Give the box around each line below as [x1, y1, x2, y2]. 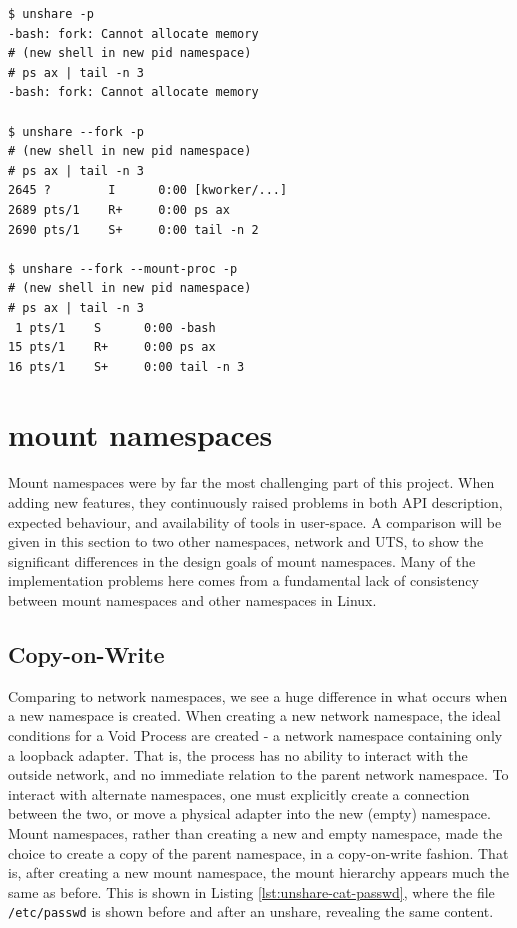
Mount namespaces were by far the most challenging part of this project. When [8, 472, 495, 493]
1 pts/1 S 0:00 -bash [15, 320, 216, 335]
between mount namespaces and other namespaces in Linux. [8, 589, 377, 610]
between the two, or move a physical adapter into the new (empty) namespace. [8, 803, 491, 824]
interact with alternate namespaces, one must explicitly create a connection [8, 783, 470, 804]
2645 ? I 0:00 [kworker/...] [8, 183, 288, 198]
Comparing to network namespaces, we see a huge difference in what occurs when [8, 685, 508, 706]
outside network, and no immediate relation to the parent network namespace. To [8, 764, 509, 785]
